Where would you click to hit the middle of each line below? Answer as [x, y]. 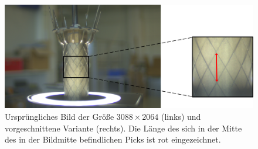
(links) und [181, 116]
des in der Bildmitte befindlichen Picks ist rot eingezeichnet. [113, 139]
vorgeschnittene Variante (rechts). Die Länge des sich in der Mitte [123, 128]
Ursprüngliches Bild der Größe [60, 116]
